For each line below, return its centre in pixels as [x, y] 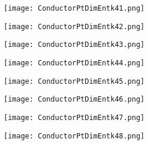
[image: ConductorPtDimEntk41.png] [74, 8]
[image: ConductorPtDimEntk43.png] [74, 45]
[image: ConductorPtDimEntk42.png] [74, 26]
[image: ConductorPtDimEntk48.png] [74, 136]
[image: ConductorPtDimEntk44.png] [74, 63]
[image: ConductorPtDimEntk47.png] [74, 117]
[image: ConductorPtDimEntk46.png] [74, 100]
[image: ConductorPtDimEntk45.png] [74, 81]
